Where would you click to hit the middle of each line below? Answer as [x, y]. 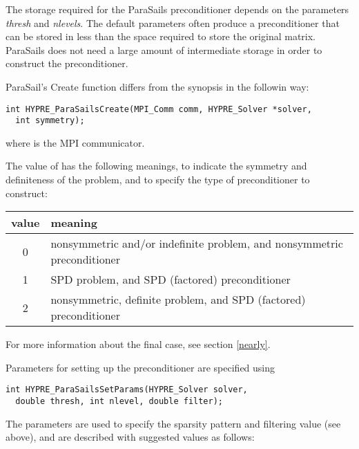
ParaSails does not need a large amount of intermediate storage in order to [164, 49]
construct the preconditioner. [67, 63]
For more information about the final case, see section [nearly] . [138, 344]
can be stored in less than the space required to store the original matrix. [161, 36]
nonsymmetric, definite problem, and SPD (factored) [178, 300]
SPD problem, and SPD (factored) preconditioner [171, 280]
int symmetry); [50, 121]
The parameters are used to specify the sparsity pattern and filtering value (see [173, 423]
